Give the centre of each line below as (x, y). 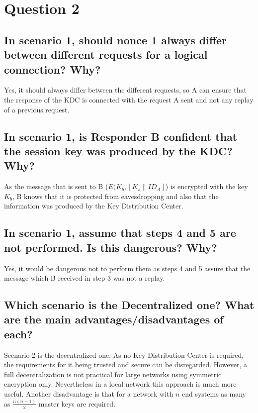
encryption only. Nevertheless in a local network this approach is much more (120, 384)
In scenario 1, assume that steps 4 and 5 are (120, 233)
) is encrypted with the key (207, 186)
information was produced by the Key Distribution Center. (94, 206)
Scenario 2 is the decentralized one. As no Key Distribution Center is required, (124, 355)
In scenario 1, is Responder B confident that (121, 136)
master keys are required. (77, 403)
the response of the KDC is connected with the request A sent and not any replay (129, 99)
